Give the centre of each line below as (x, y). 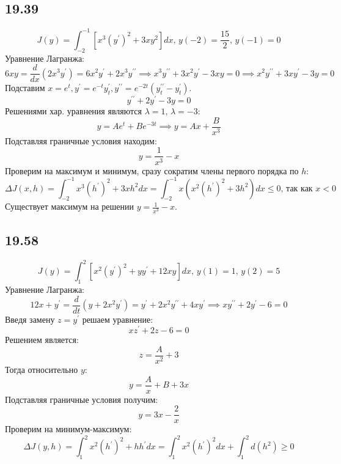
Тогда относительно (42, 370)
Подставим (25, 88)
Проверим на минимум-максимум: (68, 429)
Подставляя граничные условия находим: (81, 140)
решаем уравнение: (118, 319)
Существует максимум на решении (69, 206)
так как (299, 189)
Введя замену (30, 319)
